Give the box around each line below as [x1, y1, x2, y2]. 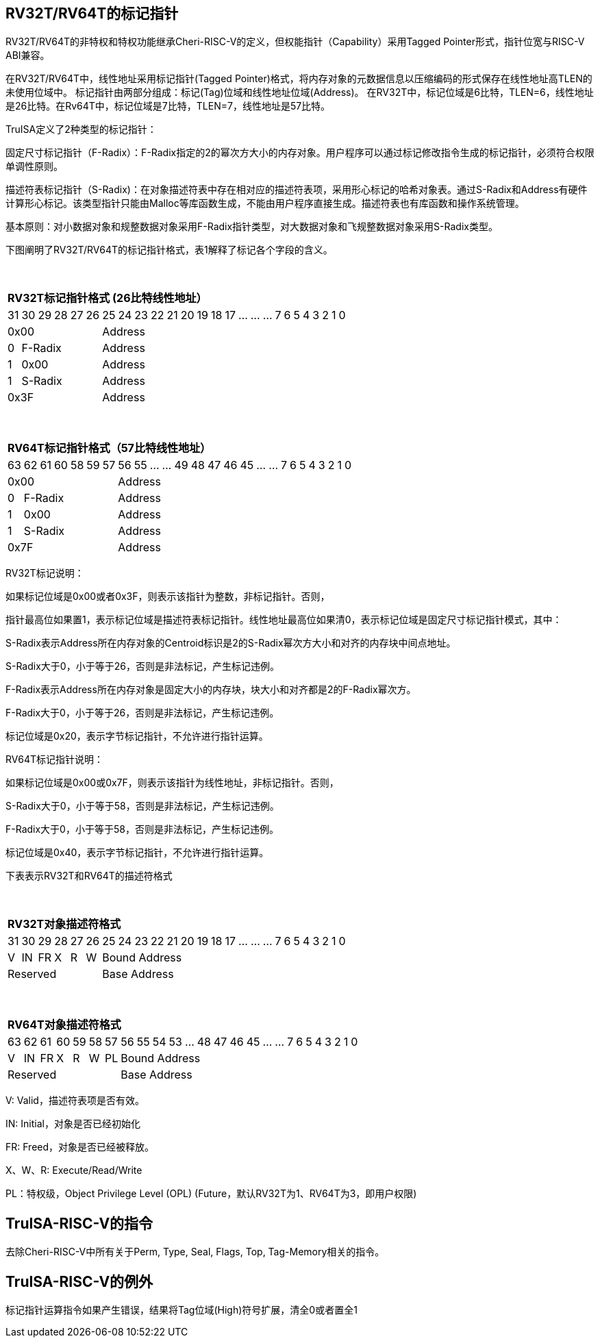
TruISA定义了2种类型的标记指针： [5, 123, 157, 136]
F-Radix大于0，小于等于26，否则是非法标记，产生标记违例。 [5, 707, 279, 719]
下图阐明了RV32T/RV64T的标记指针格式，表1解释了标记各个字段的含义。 [5, 244, 333, 256]
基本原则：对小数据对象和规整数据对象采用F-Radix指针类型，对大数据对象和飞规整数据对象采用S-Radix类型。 [5, 221, 498, 233]
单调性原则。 [5, 160, 63, 173]
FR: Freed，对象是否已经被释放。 [5, 1141, 155, 1153]
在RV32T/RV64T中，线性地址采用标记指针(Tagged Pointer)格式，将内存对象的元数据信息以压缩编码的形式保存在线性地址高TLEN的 [5, 73, 592, 85]
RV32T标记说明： [5, 567, 84, 579]
